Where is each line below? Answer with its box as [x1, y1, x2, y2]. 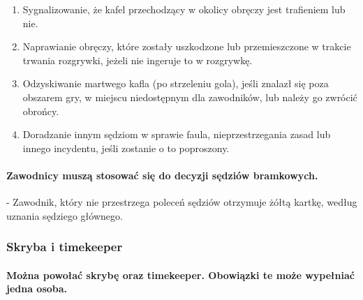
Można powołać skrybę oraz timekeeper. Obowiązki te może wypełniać [6, 267, 355, 282]
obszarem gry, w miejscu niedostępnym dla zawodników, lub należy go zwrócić [22, 89, 357, 104]
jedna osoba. [6, 281, 68, 296]
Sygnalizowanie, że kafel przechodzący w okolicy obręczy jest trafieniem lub [22, 2, 346, 16]
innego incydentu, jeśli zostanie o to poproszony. [22, 140, 230, 155]
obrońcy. [22, 103, 59, 118]
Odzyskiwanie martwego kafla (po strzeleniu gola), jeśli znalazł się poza [22, 76, 329, 91]
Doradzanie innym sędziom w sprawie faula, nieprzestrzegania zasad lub [22, 127, 331, 142]
